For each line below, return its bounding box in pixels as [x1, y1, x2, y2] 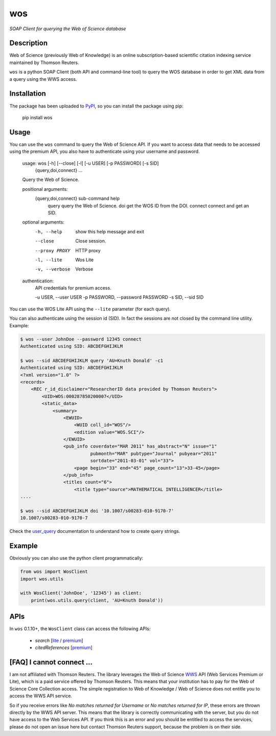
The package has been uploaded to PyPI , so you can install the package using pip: [9, 103, 183, 109]
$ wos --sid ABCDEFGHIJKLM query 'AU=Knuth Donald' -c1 [20, 358, 164, 363]
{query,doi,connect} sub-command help [35, 195, 120, 202]
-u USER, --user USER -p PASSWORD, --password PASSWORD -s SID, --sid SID [35, 294, 204, 300]
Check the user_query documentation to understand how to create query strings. [9, 528, 180, 534]
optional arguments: [22, 219, 65, 225]
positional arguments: [22, 186, 68, 192]
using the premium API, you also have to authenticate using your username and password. [9, 148, 200, 154]
